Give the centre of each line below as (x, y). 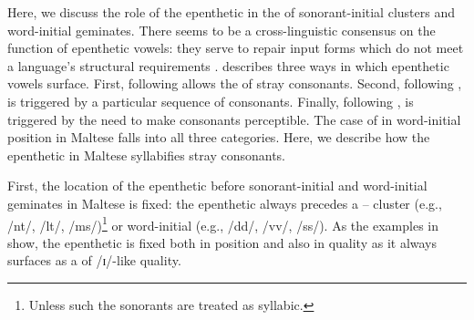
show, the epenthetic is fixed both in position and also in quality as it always (222, 242)
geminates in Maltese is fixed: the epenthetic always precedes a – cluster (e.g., (225, 203)
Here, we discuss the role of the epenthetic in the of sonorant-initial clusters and (231, 12)
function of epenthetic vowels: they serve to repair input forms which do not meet (236, 48)
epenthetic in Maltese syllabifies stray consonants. (146, 155)
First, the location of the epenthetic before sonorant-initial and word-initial (217, 186)
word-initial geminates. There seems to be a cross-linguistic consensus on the (222, 30)
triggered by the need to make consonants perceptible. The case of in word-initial (234, 119)
